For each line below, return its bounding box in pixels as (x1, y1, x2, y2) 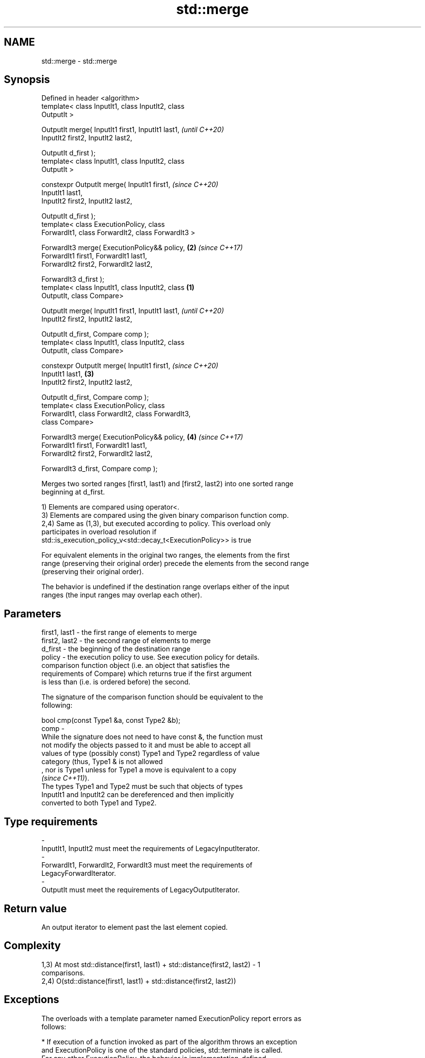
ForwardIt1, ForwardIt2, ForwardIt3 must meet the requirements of (41, 861, 253, 870)
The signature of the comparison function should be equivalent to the (41, 693, 263, 701)
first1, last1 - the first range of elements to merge (41, 628, 197, 637)
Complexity (4, 939, 61, 952)
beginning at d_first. (41, 488, 105, 496)
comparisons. (41, 968, 85, 977)
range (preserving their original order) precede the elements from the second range (41, 559, 309, 568)
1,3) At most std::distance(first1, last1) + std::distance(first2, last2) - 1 (41, 960, 261, 969)
